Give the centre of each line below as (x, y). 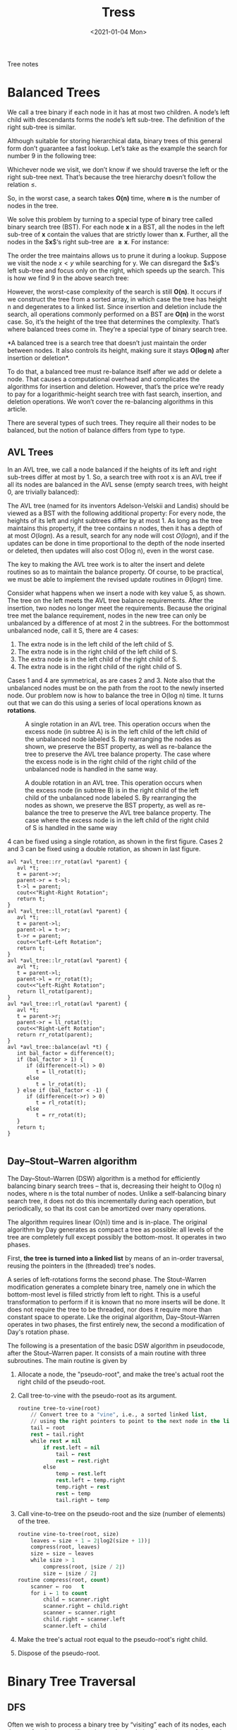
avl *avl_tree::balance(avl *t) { (58, 1047)
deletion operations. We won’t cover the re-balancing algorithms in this (110, 401)
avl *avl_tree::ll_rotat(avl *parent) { (68, 911)
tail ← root (48, 1428)
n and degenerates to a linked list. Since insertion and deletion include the (115, 306)
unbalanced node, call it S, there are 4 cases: (73, 630)
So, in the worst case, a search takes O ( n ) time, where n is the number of (114, 198)
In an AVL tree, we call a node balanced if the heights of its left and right (112, 469)
